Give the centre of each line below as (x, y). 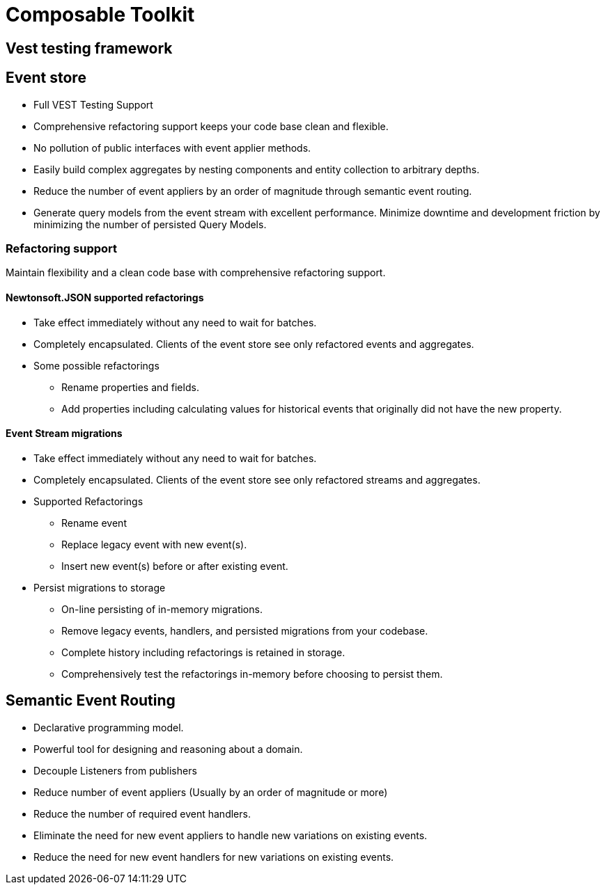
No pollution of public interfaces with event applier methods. (172, 148)
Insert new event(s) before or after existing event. (175, 566)
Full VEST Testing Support (93, 104)
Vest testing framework (89, 48)
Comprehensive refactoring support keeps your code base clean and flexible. (211, 126)
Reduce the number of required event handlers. (142, 813)
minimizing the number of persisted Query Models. (150, 224)
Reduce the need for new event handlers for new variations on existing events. (214, 857)
